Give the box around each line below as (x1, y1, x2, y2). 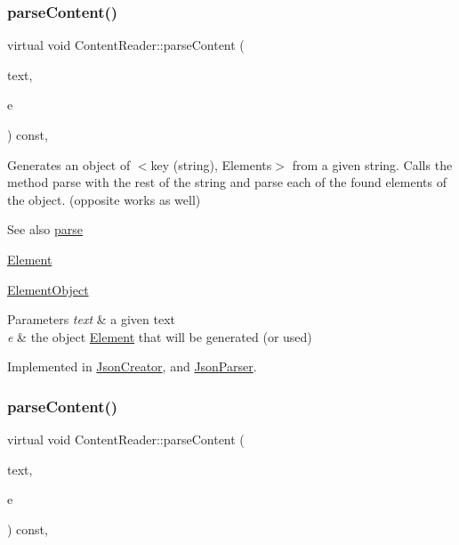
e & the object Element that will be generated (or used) (7, 327, 312, 346)
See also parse (7, 220, 83, 239)
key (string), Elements (150, 155, 272, 174)
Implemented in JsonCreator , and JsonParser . (7, 357, 257, 376)
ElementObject (7, 280, 89, 298)
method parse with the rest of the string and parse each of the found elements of (7, 173, 447, 191)
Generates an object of (7, 155, 131, 174)
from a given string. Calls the (292, 155, 453, 174)
